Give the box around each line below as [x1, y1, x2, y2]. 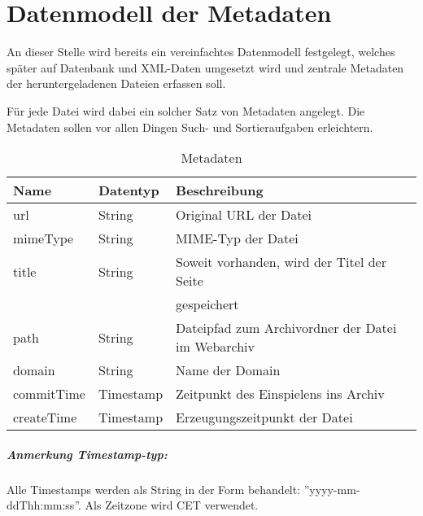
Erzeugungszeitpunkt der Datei [176, 408, 353, 427]
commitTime [13, 384, 85, 404]
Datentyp [98, 181, 159, 200]
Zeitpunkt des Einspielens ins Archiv [176, 384, 385, 404]
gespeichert [176, 295, 239, 314]
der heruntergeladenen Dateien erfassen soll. [7, 75, 226, 92]
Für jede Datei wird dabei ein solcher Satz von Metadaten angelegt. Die [7, 102, 365, 119]
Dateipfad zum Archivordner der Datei [176, 318, 397, 338]
